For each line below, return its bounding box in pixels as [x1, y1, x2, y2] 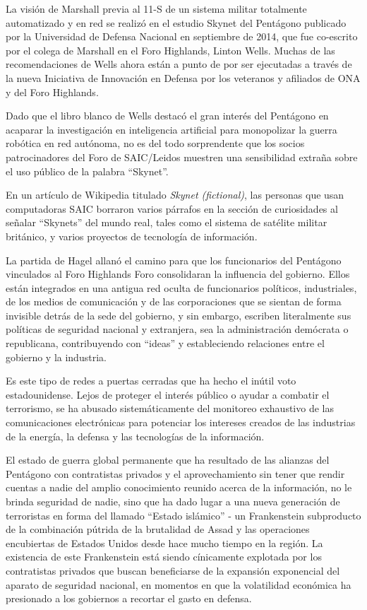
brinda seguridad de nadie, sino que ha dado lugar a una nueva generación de [6, 494, 340, 508]
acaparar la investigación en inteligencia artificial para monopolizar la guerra [6, 122, 337, 136]
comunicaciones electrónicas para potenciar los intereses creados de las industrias [6, 415, 356, 430]
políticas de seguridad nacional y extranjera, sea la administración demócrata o [6, 322, 349, 336]
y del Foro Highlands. [6, 84, 99, 99]
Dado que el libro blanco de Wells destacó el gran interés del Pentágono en [6, 108, 329, 123]
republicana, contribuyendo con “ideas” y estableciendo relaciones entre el [6, 336, 325, 351]
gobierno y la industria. [6, 349, 107, 364]
